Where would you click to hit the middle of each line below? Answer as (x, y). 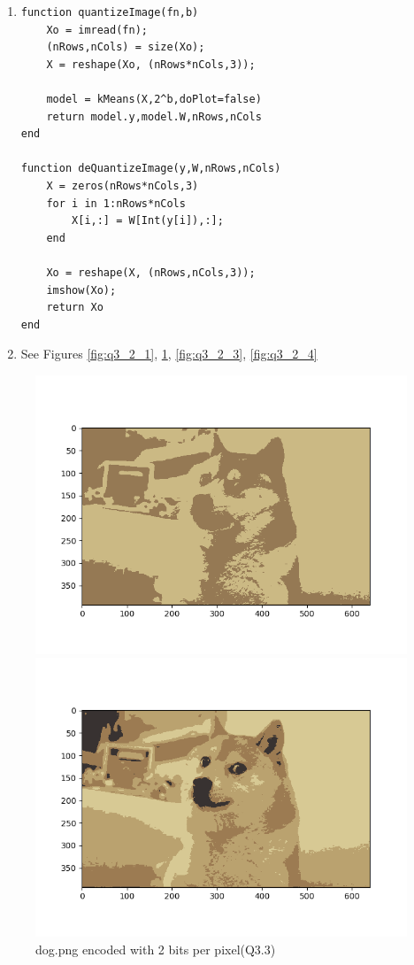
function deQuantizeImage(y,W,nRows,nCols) (151, 169)
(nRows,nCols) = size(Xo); (126, 47)
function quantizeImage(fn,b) (110, 12)
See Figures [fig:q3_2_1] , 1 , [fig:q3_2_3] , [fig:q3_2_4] (169, 354)
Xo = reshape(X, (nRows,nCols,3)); (151, 272)
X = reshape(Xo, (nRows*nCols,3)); (151, 64)
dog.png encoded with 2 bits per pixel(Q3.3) (156, 950)
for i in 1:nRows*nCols (116, 203)
